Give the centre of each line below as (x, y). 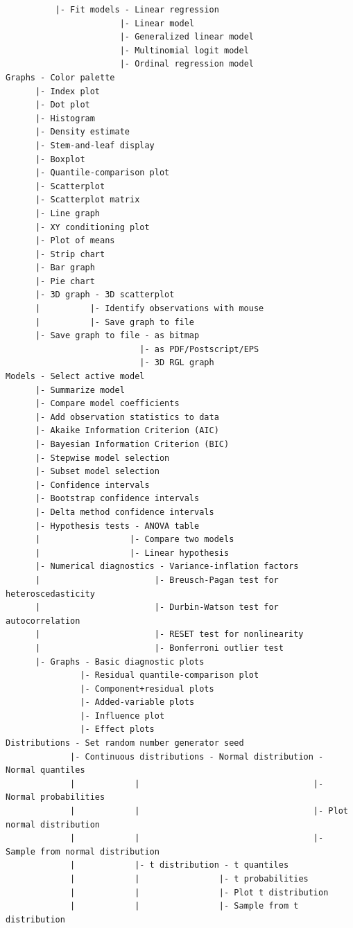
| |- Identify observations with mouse (149, 309)
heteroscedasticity (50, 594)
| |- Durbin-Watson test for (157, 607)
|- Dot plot (62, 105)
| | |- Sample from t (184, 906)
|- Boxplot (60, 159)
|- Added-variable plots (137, 702)
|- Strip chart (70, 254)
